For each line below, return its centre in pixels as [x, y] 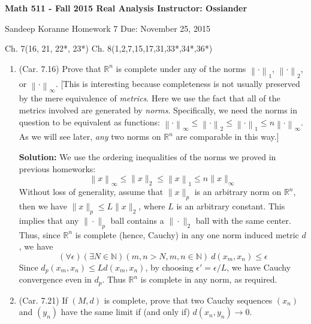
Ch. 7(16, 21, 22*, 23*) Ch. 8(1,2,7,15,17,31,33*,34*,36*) [109, 48]
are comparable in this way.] [227, 136]
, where [152, 205]
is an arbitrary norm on [238, 192]
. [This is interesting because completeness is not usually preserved [178, 83]
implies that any [49, 220]
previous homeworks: [57, 168]
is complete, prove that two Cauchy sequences [188, 300]
